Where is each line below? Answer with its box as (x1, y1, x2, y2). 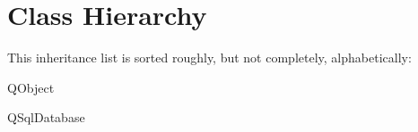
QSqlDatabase (7, 108, 85, 127)
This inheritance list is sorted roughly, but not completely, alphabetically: (7, 48, 412, 67)
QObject (7, 78, 55, 96)
